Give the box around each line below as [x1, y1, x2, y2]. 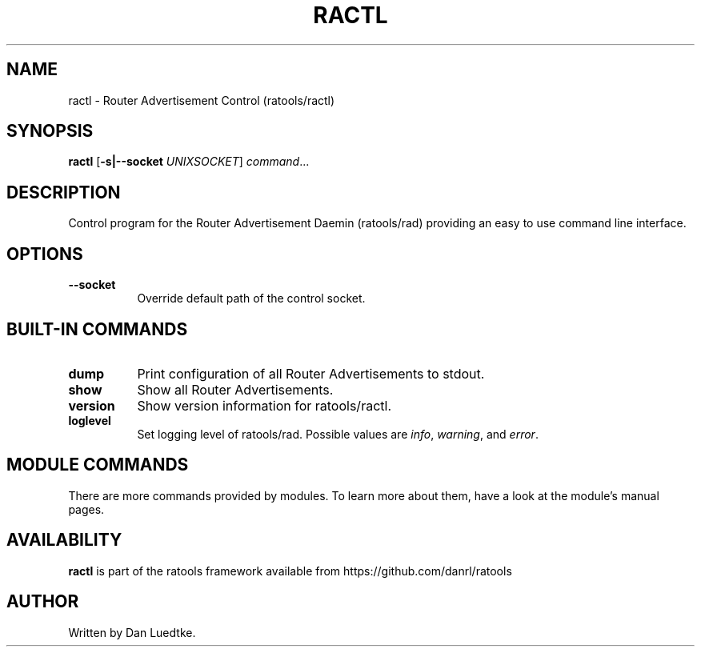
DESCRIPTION [6, 182, 121, 202]
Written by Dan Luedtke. [68, 625, 196, 639]
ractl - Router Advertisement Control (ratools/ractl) [68, 93, 335, 107]
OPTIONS [6, 243, 83, 264]
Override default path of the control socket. [137, 291, 366, 306]
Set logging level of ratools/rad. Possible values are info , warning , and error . [137, 427, 539, 441]
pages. [68, 502, 105, 516]
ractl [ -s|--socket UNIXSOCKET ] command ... [68, 154, 310, 169]
